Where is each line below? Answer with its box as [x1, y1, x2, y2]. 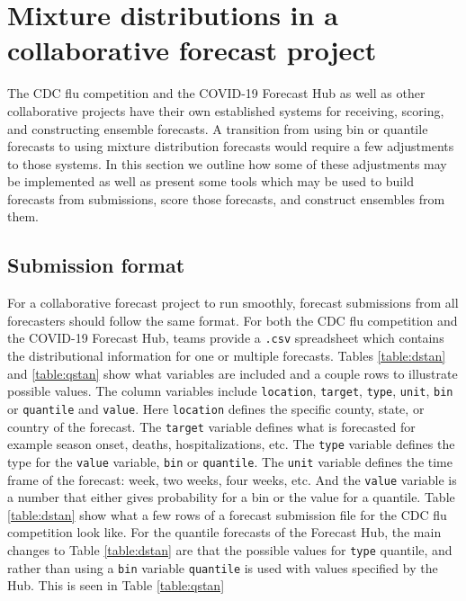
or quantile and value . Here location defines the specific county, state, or [7, 399, 425, 417]
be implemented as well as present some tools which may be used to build [7, 172, 414, 191]
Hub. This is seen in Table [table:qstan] [7, 576, 225, 595]
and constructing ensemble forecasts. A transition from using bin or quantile [7, 119, 428, 138]
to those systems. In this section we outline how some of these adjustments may [7, 154, 447, 173]
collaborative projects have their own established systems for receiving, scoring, [7, 101, 444, 120]
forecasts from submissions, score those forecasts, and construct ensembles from [7, 189, 445, 208]
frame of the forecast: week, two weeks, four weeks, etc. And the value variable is [7, 470, 457, 489]
